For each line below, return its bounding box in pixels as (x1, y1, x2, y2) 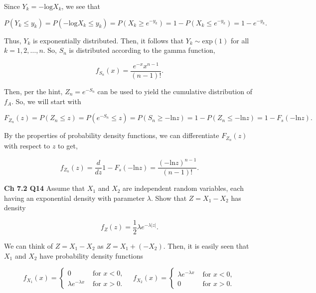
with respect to (4, 140, 50, 150)
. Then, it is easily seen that (163, 240, 249, 251)
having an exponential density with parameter (4, 192, 145, 203)
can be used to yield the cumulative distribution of (97, 86, 252, 96)
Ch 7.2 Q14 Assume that (4, 183, 85, 193)
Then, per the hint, (4, 86, 63, 96)
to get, (58, 140, 78, 150)
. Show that (151, 192, 187, 203)
